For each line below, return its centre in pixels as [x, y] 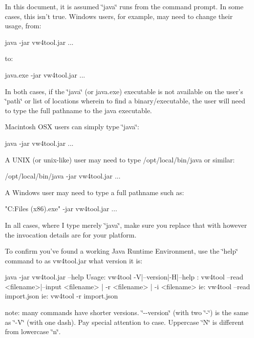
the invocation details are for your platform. [71, 234]
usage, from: [23, 26]
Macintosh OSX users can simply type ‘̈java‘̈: [72, 127]
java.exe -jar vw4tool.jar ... [45, 74]
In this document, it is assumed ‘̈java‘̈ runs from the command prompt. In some [124, 6]
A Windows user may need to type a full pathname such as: [95, 192]
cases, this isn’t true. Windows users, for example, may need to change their [119, 16]
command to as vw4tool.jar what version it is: [74, 260]
